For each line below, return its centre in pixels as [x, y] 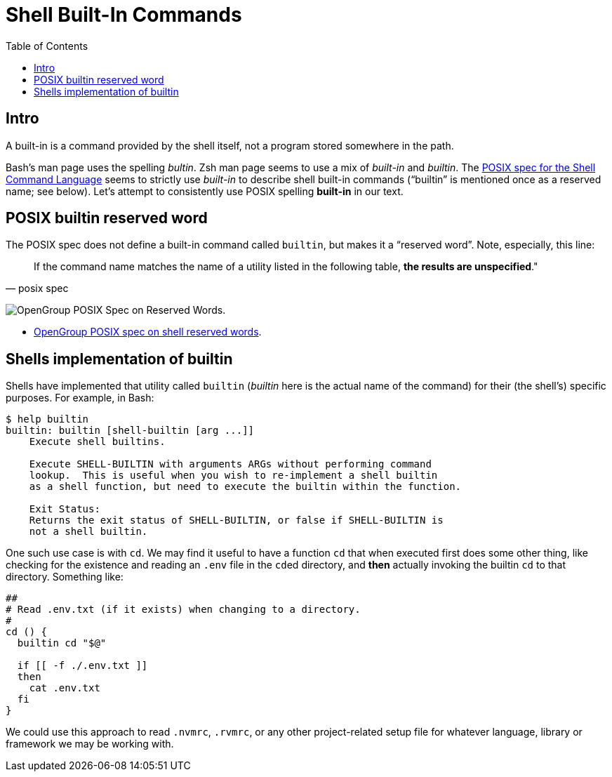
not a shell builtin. [88, 532]
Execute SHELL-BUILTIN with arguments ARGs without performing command [230, 464]
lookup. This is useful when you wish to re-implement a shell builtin [233, 476]
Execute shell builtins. [97, 442]
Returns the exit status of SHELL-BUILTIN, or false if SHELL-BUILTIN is [236, 520]
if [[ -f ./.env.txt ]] [82, 666]
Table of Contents [47, 46]
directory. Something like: [65, 577]
